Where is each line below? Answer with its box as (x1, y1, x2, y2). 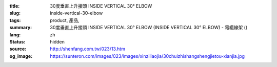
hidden (50, 38, 65, 44)
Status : (9, 38, 26, 44)
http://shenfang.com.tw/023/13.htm (50, 46, 126, 52)
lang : (9, 31, 21, 38)
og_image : (9, 53, 33, 59)
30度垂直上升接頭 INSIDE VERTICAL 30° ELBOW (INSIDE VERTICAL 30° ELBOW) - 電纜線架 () (50, 25, 248, 31)
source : (9, 46, 27, 52)
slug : (9, 10, 21, 16)
